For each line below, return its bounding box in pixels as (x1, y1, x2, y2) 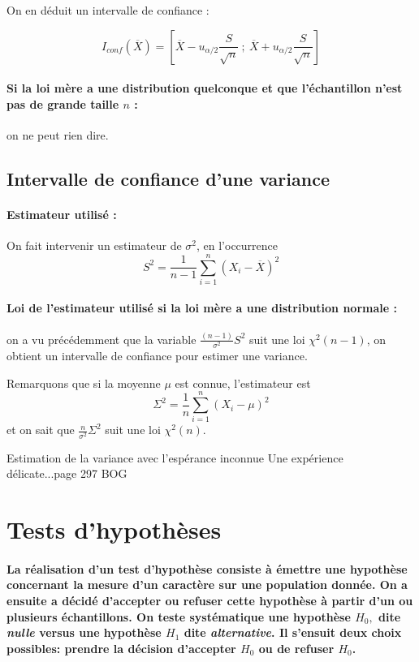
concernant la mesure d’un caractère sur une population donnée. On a (6, 576, 408, 593)
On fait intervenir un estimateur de (6, 237, 182, 254)
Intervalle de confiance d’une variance (6, 165, 330, 191)
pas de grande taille (6, 95, 119, 112)
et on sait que (6, 421, 75, 438)
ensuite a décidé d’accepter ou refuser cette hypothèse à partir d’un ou (6, 591, 413, 608)
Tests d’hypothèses (6, 512, 222, 545)
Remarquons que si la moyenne (6, 374, 161, 391)
